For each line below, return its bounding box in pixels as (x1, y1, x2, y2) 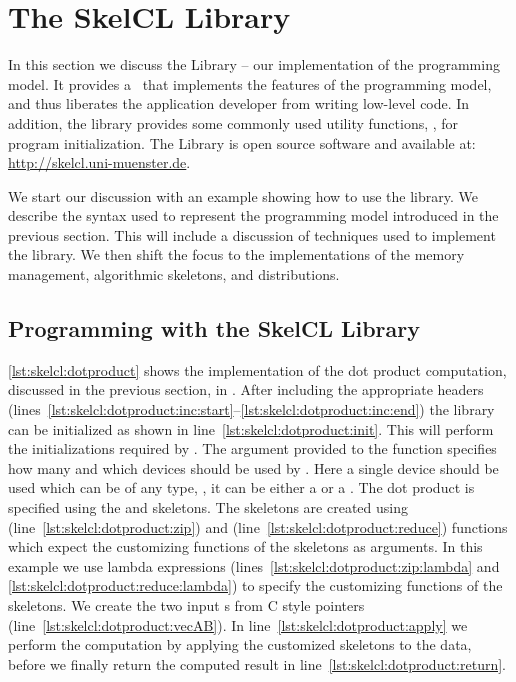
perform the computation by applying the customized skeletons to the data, (8, 634, 472, 655)
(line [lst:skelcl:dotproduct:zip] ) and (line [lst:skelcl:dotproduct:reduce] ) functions (8, 516, 508, 537)
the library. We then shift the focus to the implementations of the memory (8, 244, 465, 265)
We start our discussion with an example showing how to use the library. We (8, 185, 479, 206)
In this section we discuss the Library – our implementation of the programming (8, 54, 500, 75)
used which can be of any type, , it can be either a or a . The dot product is (8, 477, 475, 498)
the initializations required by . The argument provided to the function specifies (8, 438, 497, 459)
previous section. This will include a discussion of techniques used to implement (8, 224, 496, 245)
